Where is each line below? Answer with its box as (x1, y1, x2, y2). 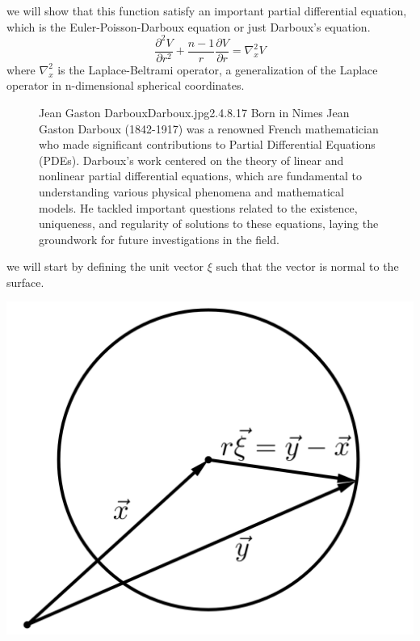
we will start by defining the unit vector (6, 258, 204, 275)
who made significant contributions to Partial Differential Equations (39, 136, 376, 153)
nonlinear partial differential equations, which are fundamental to (39, 167, 363, 184)
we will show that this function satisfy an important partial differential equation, (6, 2, 407, 19)
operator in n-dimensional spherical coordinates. (6, 77, 245, 94)
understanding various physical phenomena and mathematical (39, 183, 344, 200)
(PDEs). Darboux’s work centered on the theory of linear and (39, 151, 344, 168)
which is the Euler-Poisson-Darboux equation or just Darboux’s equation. (6, 18, 371, 35)
